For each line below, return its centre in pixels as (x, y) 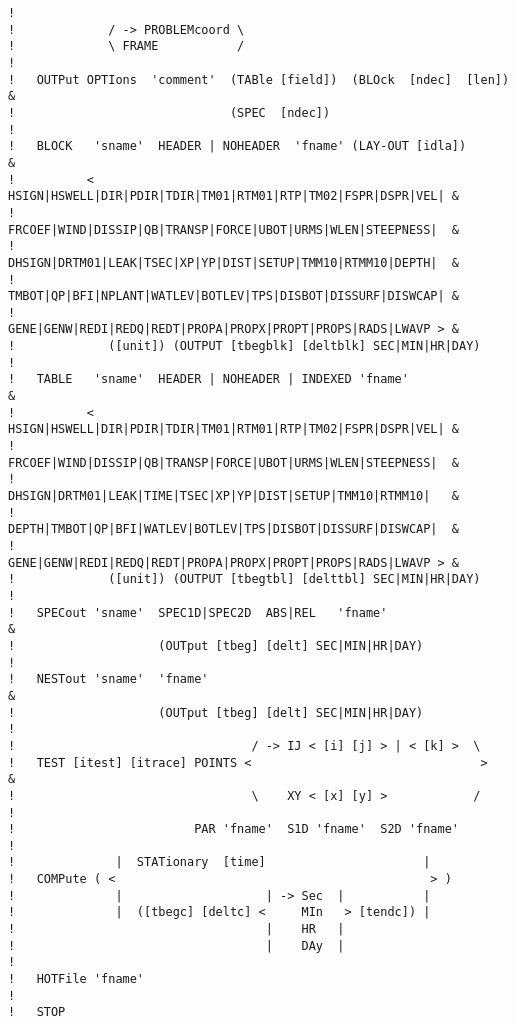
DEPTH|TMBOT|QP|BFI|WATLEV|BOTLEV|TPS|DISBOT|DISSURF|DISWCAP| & (234, 529)
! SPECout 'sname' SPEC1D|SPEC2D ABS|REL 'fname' (198, 612)
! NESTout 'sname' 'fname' (108, 679)
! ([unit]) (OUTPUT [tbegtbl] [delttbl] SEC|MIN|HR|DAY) (244, 579)
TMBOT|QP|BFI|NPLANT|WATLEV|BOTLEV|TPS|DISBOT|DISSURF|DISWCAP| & (234, 296)
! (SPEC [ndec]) (169, 112)
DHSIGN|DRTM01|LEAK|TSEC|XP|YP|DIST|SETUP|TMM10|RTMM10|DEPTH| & (234, 262)
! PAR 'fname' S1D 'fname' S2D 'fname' (234, 829)
